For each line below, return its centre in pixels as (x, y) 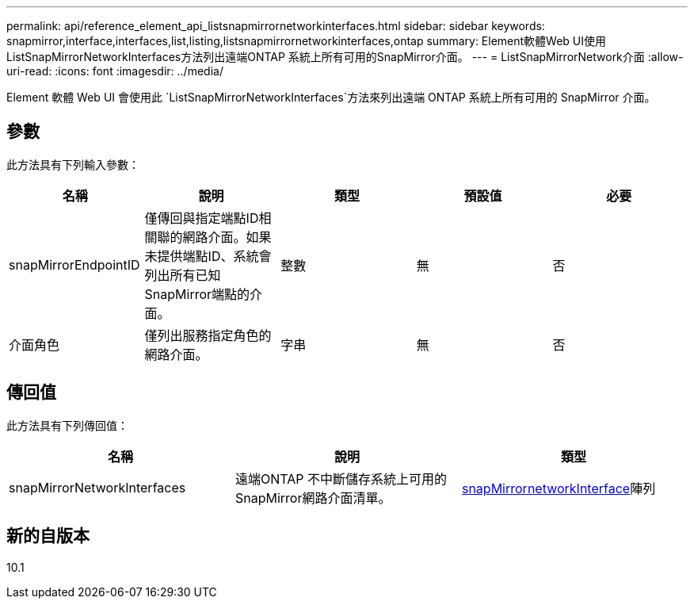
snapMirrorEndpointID (74, 264)
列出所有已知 (183, 275)
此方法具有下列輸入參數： (73, 164)
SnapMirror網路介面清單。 (313, 498)
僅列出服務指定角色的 (208, 335)
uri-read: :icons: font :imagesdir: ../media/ (115, 71)
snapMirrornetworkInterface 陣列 (559, 488)
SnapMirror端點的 (197, 294)
